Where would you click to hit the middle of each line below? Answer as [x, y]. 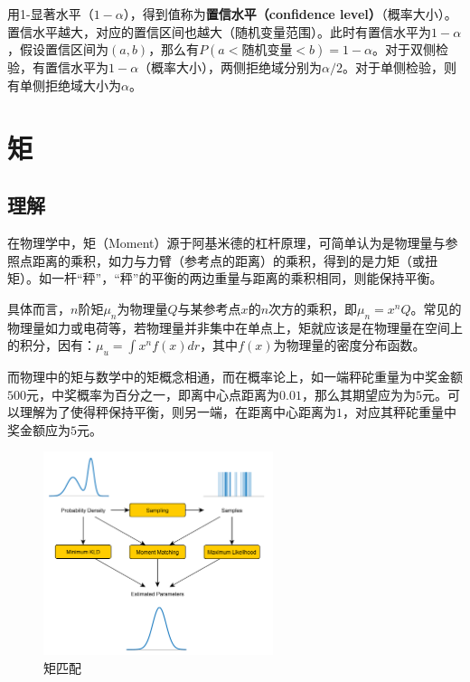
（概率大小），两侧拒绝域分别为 [230, 67]
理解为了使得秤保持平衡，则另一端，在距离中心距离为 [178, 412]
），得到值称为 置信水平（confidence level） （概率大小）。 [290, 14]
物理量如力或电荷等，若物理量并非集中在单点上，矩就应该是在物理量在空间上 [235, 327]
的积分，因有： [52, 345]
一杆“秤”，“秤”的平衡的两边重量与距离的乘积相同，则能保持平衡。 [247, 278]
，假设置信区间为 [58, 49]
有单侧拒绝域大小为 [64, 85]
